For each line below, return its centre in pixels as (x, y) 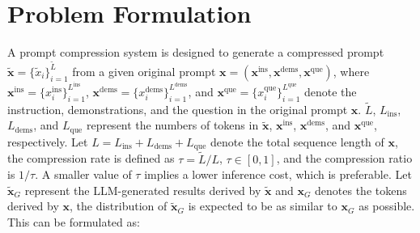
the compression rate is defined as (91, 158)
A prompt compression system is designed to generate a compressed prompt (196, 52)
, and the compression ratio (344, 158)
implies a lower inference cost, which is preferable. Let (278, 174)
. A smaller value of (83, 174)
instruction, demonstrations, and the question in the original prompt (178, 109)
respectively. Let (48, 141)
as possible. (387, 206)
